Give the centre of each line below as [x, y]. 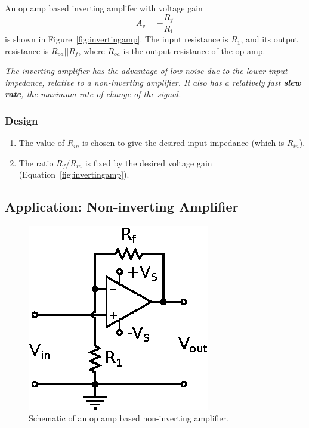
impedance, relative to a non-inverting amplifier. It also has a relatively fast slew [153, 82]
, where [92, 50]
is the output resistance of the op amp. [194, 50]
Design [21, 120]
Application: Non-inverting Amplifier [122, 207]
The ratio [36, 162]
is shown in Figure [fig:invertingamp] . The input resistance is [117, 39]
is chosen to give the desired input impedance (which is [183, 143]
